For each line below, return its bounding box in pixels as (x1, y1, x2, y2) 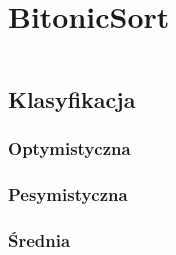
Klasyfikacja (8, 83, 136, 114)
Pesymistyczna (8, 181, 128, 206)
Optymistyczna (8, 135, 131, 160)
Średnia (8, 227, 71, 252)
